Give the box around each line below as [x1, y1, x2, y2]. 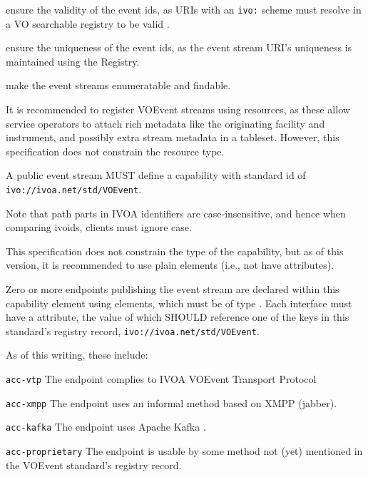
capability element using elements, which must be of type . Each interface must [6, 295, 352, 310]
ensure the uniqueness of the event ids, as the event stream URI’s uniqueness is [6, 40, 352, 55]
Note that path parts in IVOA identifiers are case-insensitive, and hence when [6, 205, 346, 220]
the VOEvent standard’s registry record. [6, 457, 182, 472]
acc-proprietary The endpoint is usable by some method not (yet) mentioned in [6, 443, 363, 458]
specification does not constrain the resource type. [6, 143, 225, 158]
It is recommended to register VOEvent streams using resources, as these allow [6, 102, 350, 117]
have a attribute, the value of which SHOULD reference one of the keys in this [6, 309, 349, 324]
